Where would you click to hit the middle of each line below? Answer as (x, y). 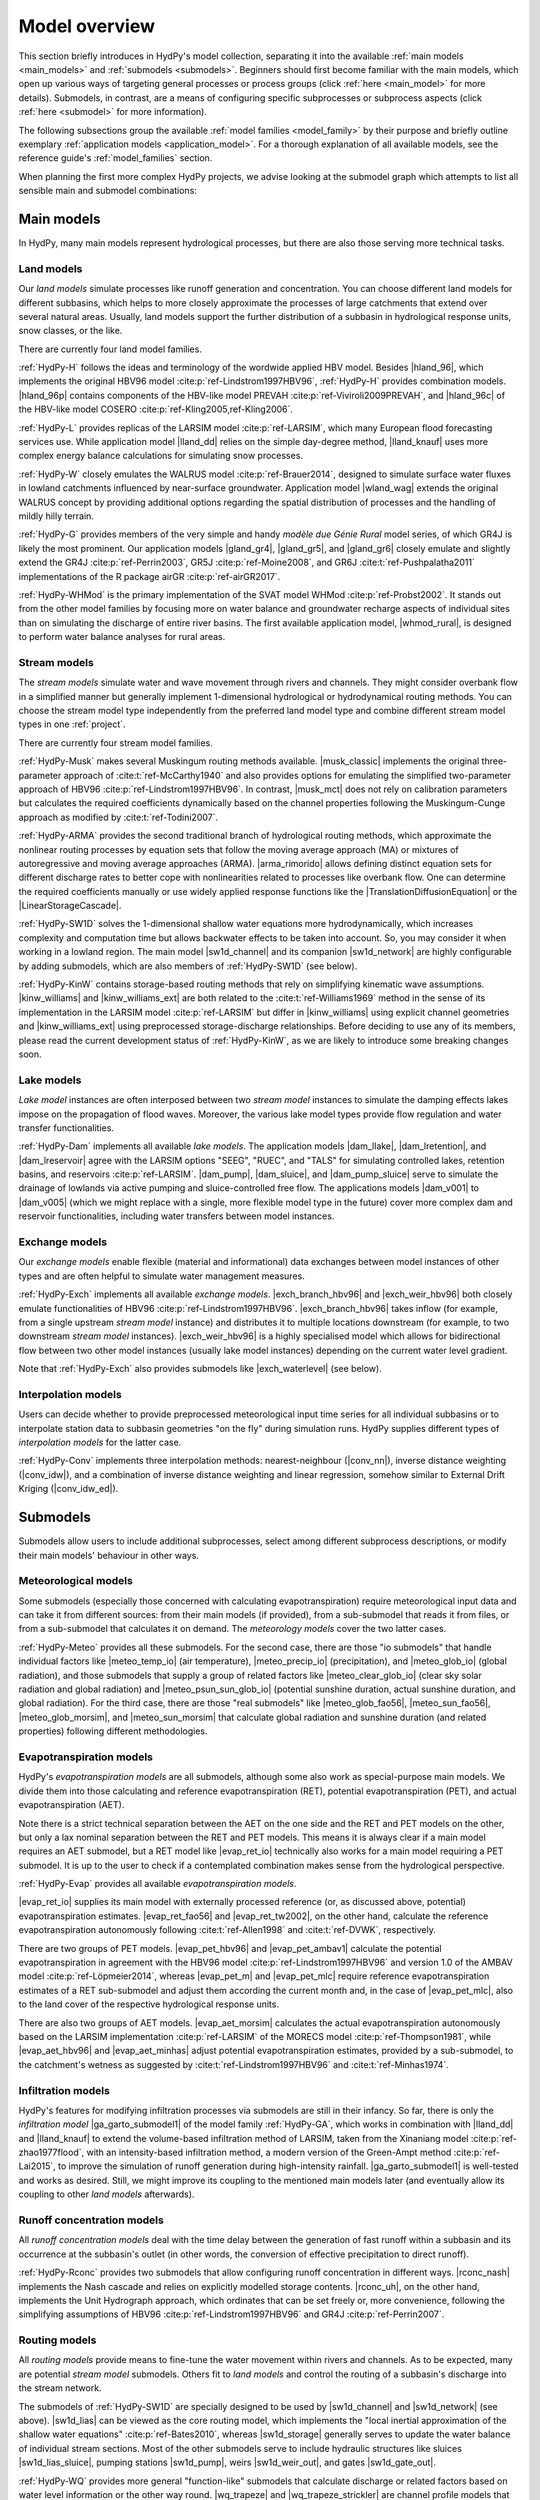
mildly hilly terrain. (56, 516)
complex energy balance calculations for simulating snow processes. (161, 456)
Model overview (86, 26)
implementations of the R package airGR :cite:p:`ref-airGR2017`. (149, 576)
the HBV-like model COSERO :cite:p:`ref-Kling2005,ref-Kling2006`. (156, 409)
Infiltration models (64, 2090)
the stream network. (60, 2388)
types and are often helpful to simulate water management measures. (161, 1276)
